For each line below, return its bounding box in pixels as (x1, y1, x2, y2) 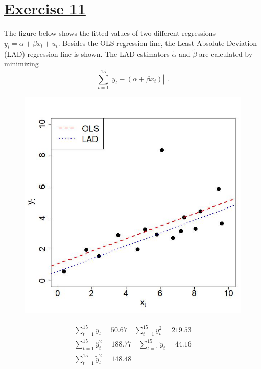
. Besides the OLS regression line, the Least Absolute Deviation (58, 37, 257, 48)
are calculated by (199, 48, 253, 59)
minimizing (4, 58, 39, 69)
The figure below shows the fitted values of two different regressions (4, 28, 216, 38)
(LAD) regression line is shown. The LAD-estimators (4, 48, 170, 59)
